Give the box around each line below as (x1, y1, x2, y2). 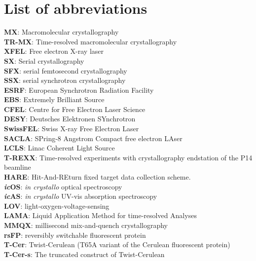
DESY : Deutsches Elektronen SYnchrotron (4, 113, 136, 124)
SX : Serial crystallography (4, 55, 84, 66)
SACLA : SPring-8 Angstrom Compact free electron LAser (4, 133, 183, 143)
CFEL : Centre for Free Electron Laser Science (4, 104, 146, 114)
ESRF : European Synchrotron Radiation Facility (4, 84, 154, 95)
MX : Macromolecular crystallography (4, 27, 119, 37)
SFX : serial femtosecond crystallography (4, 65, 127, 75)
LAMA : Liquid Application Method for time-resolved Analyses (4, 210, 197, 221)
